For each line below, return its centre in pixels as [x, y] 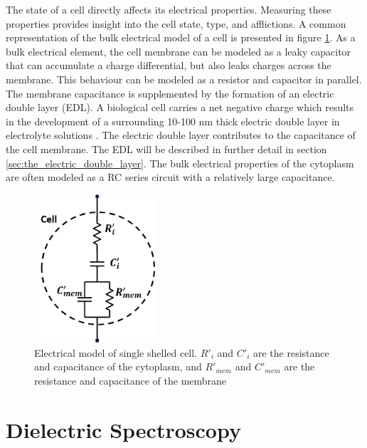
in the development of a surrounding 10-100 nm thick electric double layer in [173, 121]
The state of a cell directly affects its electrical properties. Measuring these [169, 9]
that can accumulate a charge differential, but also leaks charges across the [169, 65]
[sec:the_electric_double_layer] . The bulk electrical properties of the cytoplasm [180, 163]
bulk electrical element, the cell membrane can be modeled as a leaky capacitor [179, 51]
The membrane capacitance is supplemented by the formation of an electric [170, 93]
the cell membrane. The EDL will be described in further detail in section [166, 149]
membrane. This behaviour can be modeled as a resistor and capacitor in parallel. [184, 79]
